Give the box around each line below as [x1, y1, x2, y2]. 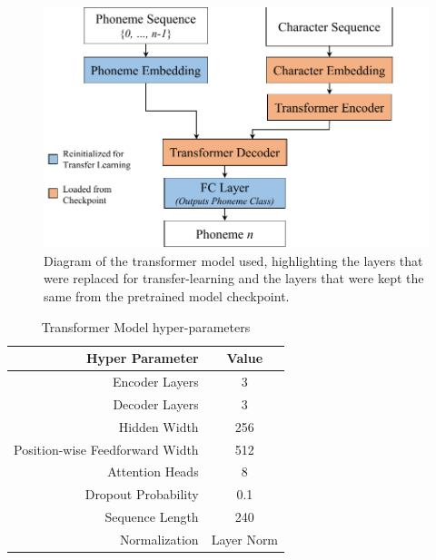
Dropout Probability [84, 485, 199, 504]
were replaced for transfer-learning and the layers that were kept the [44, 269, 424, 288]
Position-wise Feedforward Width [14, 439, 199, 458]
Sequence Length [104, 507, 199, 526]
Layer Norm [211, 529, 279, 548]
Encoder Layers [113, 372, 199, 391]
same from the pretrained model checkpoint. [44, 287, 290, 306]
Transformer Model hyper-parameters [41, 317, 251, 336]
